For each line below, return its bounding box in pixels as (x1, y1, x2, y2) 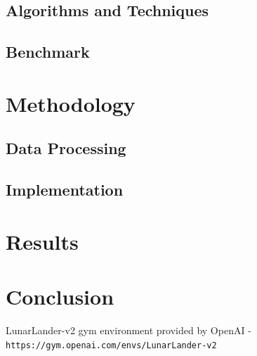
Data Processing (6, 137, 126, 159)
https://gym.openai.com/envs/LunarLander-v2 (6, 340, 217, 350)
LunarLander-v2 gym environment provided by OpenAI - (6, 323, 251, 337)
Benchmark (6, 41, 90, 63)
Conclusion (6, 282, 114, 311)
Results (6, 227, 79, 255)
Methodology (6, 89, 136, 117)
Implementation (6, 179, 124, 201)
